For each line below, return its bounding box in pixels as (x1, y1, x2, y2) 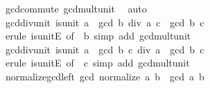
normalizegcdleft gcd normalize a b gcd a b (5, 69, 204, 83)
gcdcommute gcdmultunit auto (5, 1, 147, 15)
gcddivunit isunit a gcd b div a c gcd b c (5, 15, 204, 29)
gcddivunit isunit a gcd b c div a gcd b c (5, 42, 204, 56)
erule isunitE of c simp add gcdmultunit (5, 55, 190, 70)
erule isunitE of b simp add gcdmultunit (5, 28, 191, 43)
